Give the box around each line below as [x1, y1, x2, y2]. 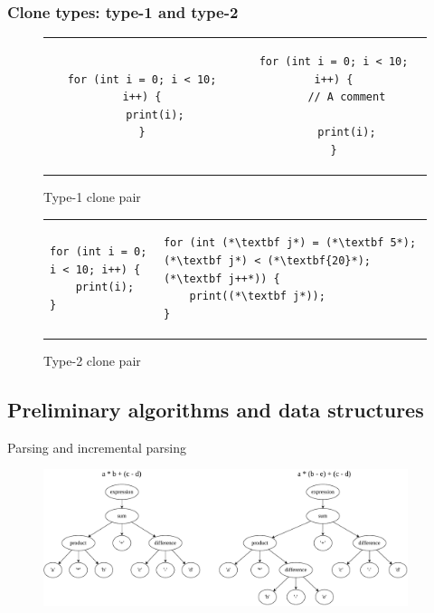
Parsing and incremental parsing [7, 437, 187, 456]
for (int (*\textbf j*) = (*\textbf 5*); [163, 236, 417, 250]
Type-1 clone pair [43, 187, 141, 206]
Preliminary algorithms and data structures [7, 395, 424, 423]
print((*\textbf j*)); [189, 290, 325, 303]
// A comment [307, 91, 386, 104]
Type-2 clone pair [43, 350, 141, 369]
